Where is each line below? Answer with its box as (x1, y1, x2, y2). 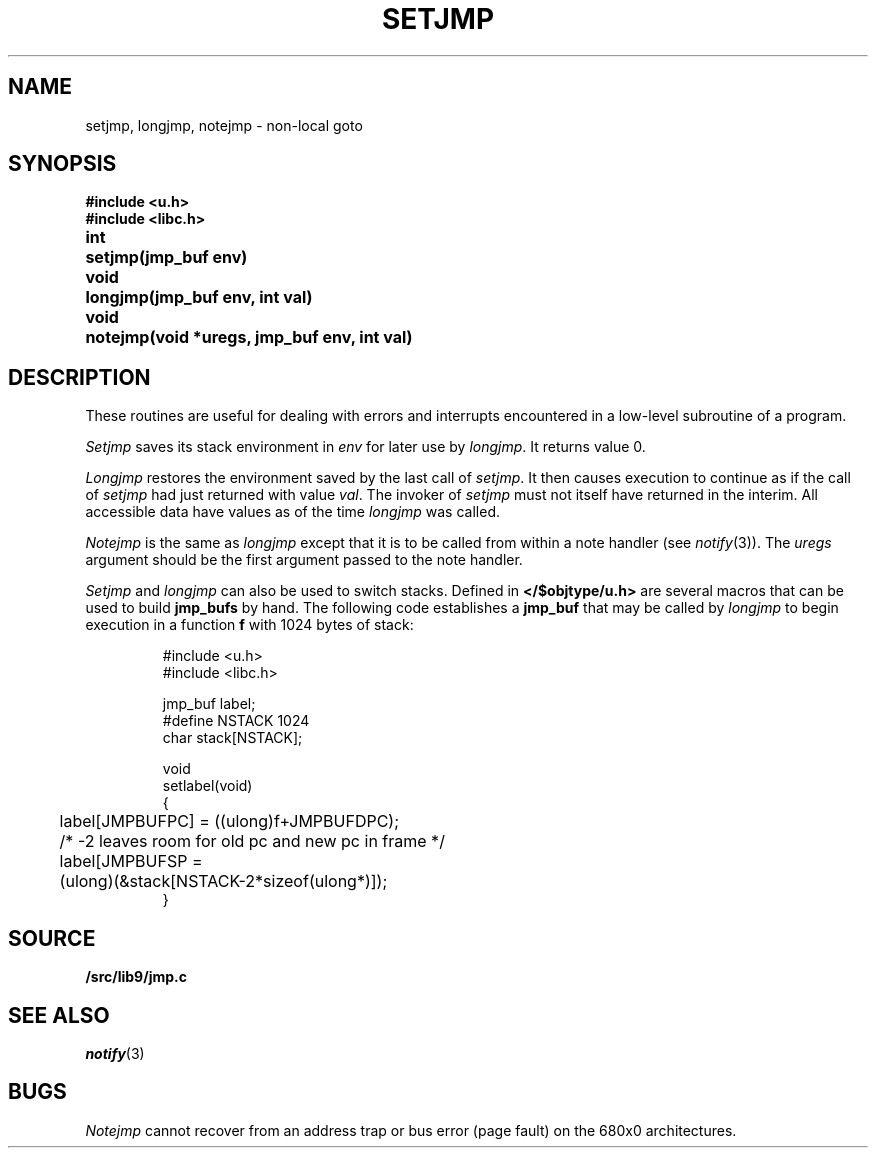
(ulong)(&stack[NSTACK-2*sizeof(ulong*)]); (59, 871, 388, 892)
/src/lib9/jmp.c (85, 968, 187, 986)
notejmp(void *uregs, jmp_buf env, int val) (85, 327, 413, 348)
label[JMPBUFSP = (59, 851, 203, 872)
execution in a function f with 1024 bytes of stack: (85, 616, 414, 634)
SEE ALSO (8, 1002, 110, 1028)
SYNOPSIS (8, 151, 117, 177)
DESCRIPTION (8, 364, 151, 390)
